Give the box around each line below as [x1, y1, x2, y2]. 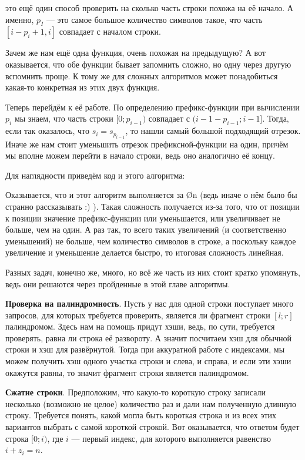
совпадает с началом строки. [59, 25, 161, 38]
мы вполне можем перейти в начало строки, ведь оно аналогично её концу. [5, 149, 275, 162]
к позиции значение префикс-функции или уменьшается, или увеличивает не [5, 211, 280, 224]
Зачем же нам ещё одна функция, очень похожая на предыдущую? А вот [5, 46, 266, 59]
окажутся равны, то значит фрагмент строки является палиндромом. [5, 366, 249, 378]
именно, [5, 13, 34, 25]
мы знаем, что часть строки [14, 112, 113, 125]
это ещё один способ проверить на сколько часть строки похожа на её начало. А [5, 2, 293, 14]
